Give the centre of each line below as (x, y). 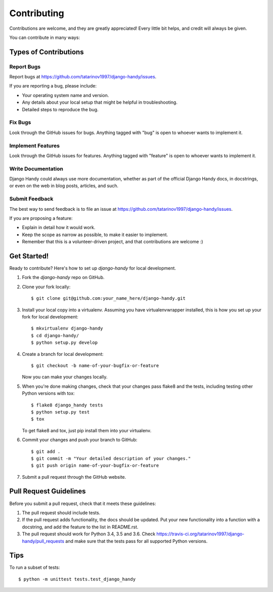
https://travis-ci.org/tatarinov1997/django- (200, 534)
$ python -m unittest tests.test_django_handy (77, 579)
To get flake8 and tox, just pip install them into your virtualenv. (87, 430)
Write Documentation (36, 168)
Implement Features (35, 146)
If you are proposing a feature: (41, 218)
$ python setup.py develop (64, 343)
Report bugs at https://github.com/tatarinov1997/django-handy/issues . (83, 77)
